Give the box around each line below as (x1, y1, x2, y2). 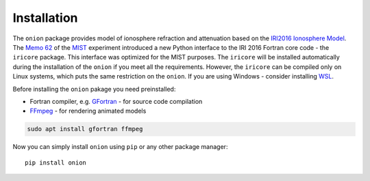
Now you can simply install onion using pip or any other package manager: (12, 143, 228, 151)
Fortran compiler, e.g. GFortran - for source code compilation (29, 97, 203, 105)
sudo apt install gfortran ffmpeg (27, 125, 143, 133)
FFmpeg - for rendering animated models (29, 107, 147, 115)
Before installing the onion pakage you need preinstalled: (12, 85, 176, 93)
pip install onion (25, 158, 87, 167)
